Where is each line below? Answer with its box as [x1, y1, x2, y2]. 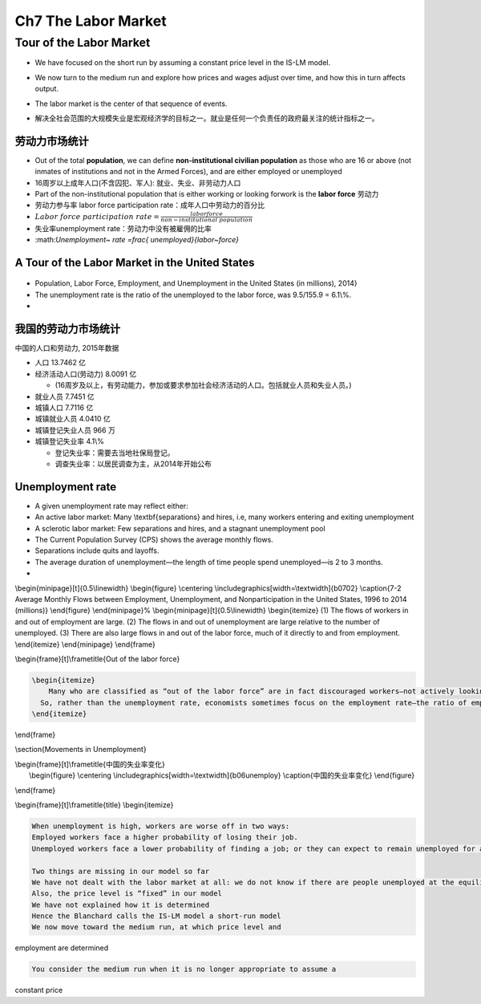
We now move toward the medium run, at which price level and [31, 923, 281, 932]
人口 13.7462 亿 [34, 358, 87, 368]
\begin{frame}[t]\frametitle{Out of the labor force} [14, 654, 180, 664]
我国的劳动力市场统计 [14, 322, 120, 335]
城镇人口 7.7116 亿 [34, 402, 94, 413]
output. [34, 84, 59, 94]
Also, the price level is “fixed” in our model [31, 889, 222, 898]
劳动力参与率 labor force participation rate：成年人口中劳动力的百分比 [34, 201, 265, 210]
